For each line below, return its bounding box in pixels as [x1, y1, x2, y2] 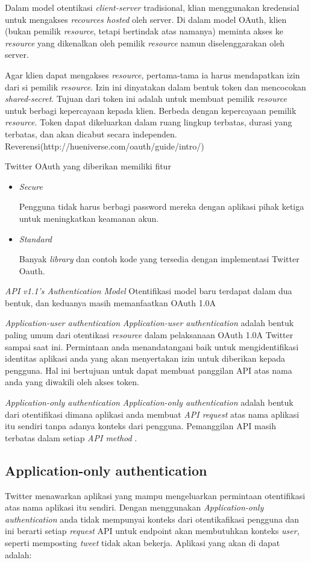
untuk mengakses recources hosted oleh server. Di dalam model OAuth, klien [5, 13, 287, 25]
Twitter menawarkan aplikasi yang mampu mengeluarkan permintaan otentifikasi [5, 489, 306, 502]
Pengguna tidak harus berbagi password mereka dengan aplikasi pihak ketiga [19, 200, 304, 213]
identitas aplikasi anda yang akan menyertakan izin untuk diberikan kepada [5, 352, 286, 365]
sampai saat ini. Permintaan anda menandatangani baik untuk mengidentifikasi [5, 340, 299, 353]
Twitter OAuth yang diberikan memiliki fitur [5, 160, 171, 172]
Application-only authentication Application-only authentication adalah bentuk [5, 396, 294, 409]
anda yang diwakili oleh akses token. [5, 376, 139, 388]
